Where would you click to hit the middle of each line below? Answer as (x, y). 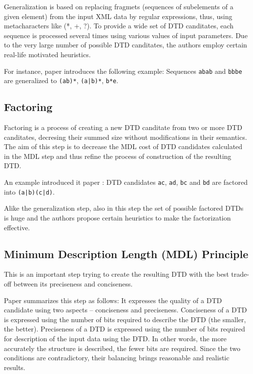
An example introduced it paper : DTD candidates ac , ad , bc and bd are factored (126, 182)
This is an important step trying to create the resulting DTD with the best (116, 274)
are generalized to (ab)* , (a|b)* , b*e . (61, 80)
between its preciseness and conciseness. (73, 283)
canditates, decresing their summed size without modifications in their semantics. (126, 137)
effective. (17, 227)
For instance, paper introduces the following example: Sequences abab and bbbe (123, 71)
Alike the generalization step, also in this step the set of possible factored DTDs (124, 208)
